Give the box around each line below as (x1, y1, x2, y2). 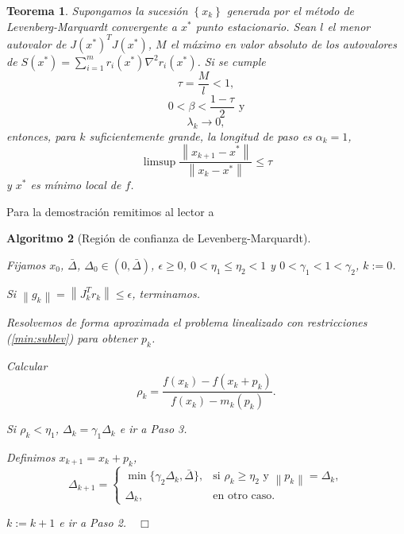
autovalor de (6, 35, 67, 52)
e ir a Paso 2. (59, 514, 127, 531)
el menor (327, 17, 371, 34)
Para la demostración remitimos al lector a (6, 203, 214, 219)
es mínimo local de (30, 176, 121, 193)
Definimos (6, 448, 56, 465)
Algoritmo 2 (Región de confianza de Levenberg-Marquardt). (6, 230, 311, 246)
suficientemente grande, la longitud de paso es (89, 127, 312, 144)
